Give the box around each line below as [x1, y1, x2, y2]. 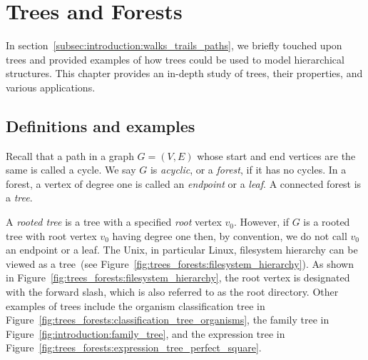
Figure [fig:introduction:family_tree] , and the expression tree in [6, 326, 285, 341]
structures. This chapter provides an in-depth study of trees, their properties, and [6, 66, 363, 81]
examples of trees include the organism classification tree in [6, 298, 265, 313]
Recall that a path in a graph [6, 148, 134, 163]
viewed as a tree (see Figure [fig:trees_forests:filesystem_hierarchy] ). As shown [6, 256, 354, 271]
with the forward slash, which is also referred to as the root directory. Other [6, 284, 339, 299]
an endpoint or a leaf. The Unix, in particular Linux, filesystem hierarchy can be [6, 242, 358, 257]
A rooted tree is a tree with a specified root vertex [6, 214, 222, 229]
